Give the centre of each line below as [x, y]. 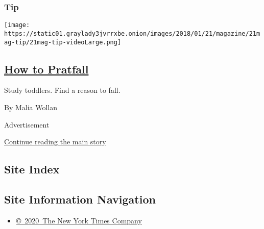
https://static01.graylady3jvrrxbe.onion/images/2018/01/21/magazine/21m [132, 33]
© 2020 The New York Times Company [79, 220]
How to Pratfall [46, 69]
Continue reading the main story [55, 142]
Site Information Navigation [80, 199]
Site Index [32, 169]
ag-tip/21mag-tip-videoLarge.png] [63, 42]
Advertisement [27, 124]
